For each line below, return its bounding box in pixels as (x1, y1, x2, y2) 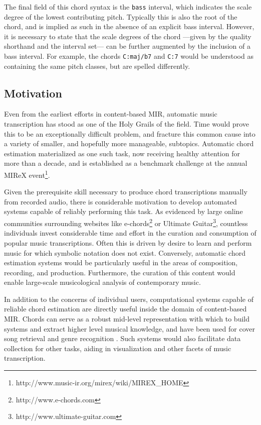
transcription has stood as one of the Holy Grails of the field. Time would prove (4, 119, 249, 129)
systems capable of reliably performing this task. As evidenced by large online (4, 206, 243, 217)
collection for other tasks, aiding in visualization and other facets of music (4, 343, 231, 353)
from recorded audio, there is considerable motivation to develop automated (4, 196, 237, 206)
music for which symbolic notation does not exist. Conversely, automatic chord (4, 247, 245, 258)
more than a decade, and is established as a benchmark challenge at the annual (4, 158, 247, 168)
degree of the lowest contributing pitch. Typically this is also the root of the (4, 11, 237, 22)
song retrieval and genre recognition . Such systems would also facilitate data (4, 333, 241, 344)
